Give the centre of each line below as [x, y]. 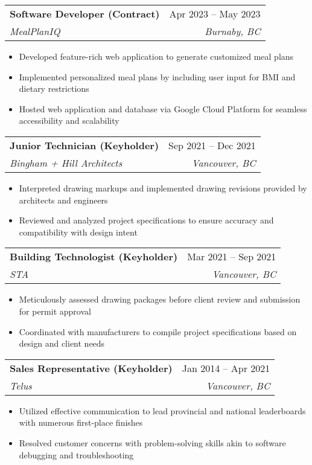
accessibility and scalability [69, 120]
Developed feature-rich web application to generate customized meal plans [156, 56]
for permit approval [55, 311]
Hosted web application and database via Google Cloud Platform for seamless [163, 108]
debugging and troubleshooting [76, 454]
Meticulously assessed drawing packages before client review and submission [160, 299]
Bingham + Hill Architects [66, 162]
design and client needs [62, 343]
